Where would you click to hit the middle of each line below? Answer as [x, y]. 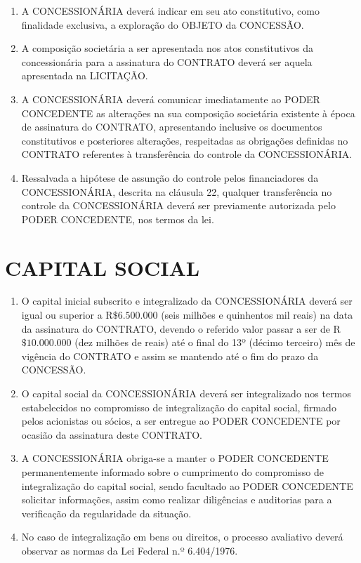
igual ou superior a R [67, 315]
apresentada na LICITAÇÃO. [85, 75]
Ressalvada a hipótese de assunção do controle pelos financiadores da [170, 177]
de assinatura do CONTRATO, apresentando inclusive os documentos [172, 127]
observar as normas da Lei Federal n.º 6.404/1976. [130, 550]
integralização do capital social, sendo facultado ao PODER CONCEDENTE [187, 485]
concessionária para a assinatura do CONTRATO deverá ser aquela [167, 61]
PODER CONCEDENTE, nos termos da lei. [118, 219]
